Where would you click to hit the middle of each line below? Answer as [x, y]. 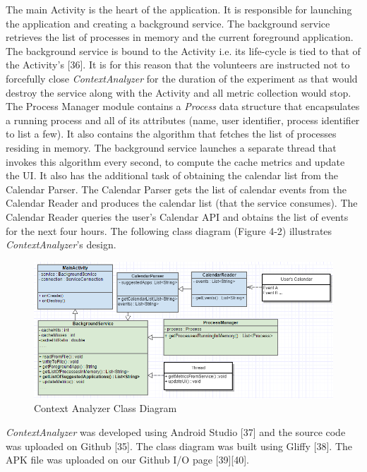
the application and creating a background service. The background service [168, 23]
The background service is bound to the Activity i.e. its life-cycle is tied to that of [183, 50]
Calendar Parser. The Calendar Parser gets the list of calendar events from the [176, 189]
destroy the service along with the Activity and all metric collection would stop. [179, 92]
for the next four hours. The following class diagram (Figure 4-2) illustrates [169, 230]
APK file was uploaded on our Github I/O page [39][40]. [128, 460]
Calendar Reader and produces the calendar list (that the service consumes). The [182, 203]
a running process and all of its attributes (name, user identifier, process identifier [183, 120]
